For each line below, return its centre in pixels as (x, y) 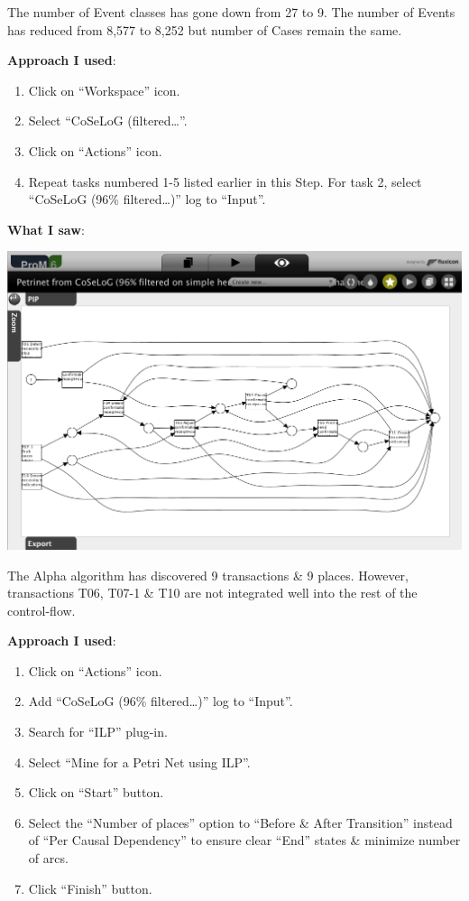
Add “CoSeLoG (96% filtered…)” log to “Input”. (161, 701)
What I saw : (46, 229)
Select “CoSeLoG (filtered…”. (108, 121)
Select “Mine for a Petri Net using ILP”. (139, 762)
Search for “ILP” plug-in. (98, 732)
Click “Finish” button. (90, 888)
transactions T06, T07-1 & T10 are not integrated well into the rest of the (212, 593)
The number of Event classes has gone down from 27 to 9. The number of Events (231, 12)
